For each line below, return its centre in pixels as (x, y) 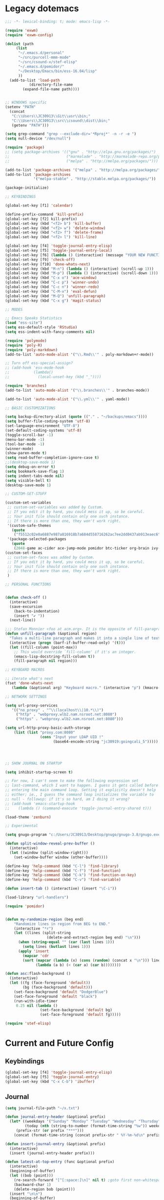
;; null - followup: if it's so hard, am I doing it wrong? (68, 799)
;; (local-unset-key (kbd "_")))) (53, 377)
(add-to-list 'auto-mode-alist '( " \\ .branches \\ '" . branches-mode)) (77, 390)
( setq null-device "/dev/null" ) (38, 139)
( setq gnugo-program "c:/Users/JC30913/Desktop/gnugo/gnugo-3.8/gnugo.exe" (84, 835)
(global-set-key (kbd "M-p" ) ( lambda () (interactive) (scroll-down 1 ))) (82, 273)
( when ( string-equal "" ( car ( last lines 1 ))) (66, 942)
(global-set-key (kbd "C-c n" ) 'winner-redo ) (52, 287)
